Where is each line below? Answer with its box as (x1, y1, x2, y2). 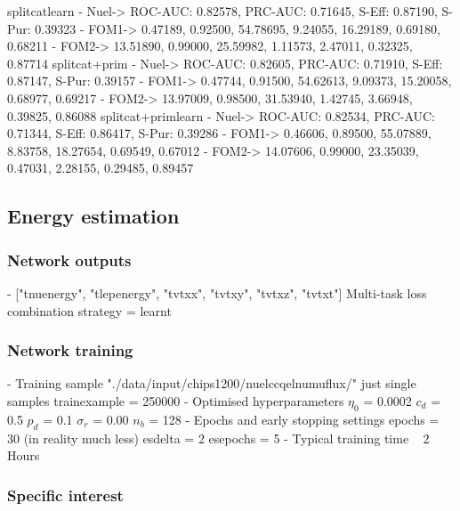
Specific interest (7, 483, 124, 506)
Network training (7, 339, 133, 361)
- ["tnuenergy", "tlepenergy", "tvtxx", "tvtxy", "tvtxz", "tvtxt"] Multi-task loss (7, 283, 427, 302)
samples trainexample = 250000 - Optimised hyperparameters (7, 391, 344, 410)
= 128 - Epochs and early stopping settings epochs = (149, 410, 440, 428)
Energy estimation (7, 202, 180, 230)
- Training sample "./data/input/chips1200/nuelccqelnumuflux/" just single (7, 374, 416, 393)
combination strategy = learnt (7, 301, 172, 320)
